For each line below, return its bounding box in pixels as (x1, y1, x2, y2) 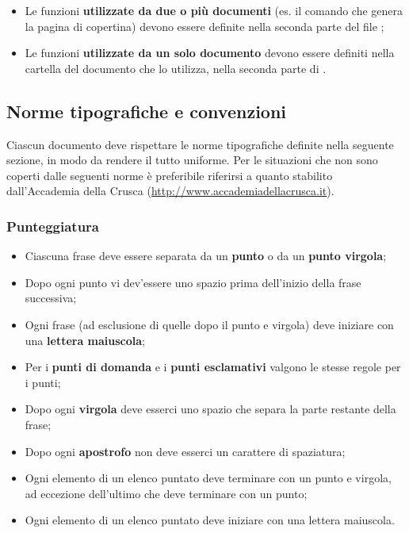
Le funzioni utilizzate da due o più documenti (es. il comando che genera (25, 2, 403, 18)
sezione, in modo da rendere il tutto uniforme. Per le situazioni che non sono (6, 151, 378, 168)
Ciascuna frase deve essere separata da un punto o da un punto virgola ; (25, 247, 387, 264)
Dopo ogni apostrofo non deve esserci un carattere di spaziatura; (25, 443, 346, 459)
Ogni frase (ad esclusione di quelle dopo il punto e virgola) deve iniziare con (25, 316, 394, 332)
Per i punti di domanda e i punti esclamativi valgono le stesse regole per (25, 359, 401, 375)
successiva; (25, 290, 77, 306)
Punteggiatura (6, 216, 100, 236)
